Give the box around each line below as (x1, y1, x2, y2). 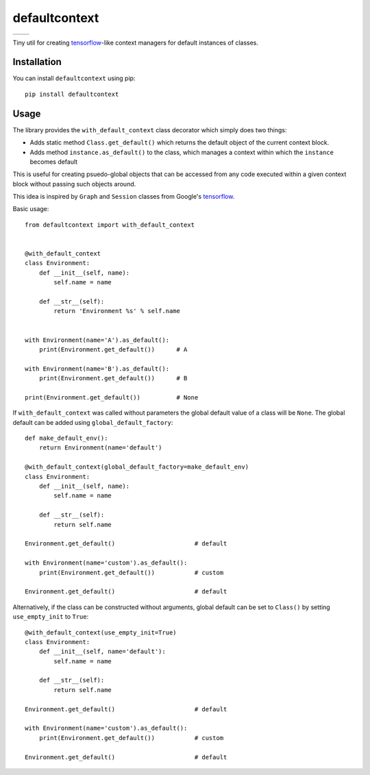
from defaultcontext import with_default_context (25, 221, 195, 229)
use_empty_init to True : (12, 613, 89, 621)
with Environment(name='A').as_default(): (25, 336, 170, 344)
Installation (12, 56, 62, 68)
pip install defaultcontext (25, 90, 119, 98)
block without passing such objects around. (12, 180, 136, 188)
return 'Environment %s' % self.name (53, 307, 181, 315)
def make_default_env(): (25, 434, 108, 442)
